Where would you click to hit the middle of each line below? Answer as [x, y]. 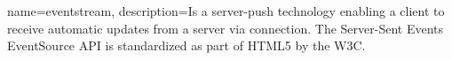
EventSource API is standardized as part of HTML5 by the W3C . [186, 45]
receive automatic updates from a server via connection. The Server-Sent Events [226, 28]
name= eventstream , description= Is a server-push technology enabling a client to [226, 11]
